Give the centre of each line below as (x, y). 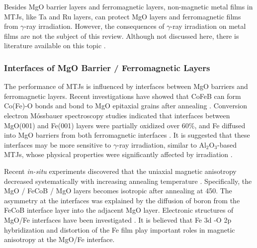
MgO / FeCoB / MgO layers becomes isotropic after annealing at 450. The (118, 191)
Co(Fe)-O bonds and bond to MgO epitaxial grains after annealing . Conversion (126, 106)
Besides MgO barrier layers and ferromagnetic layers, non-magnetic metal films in (128, 6)
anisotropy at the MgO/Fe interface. (59, 239)
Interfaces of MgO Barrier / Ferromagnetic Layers (107, 67)
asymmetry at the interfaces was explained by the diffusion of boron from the (122, 200)
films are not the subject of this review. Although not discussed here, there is (122, 36)
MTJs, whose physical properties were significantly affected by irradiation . (118, 154)
